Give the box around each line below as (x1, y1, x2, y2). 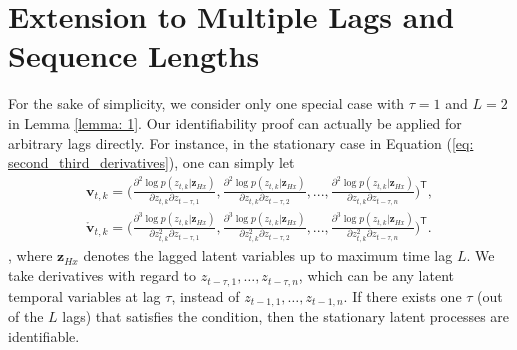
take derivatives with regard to (8, 265, 197, 286)
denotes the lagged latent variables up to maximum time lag (83, 245, 453, 266)
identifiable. (8, 325, 80, 346)
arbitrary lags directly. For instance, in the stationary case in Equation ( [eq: (8, 132, 474, 153)
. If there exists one (343, 285, 462, 306)
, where (8, 245, 53, 266)
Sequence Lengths (8, 35, 260, 76)
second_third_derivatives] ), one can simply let (8, 152, 295, 173)
